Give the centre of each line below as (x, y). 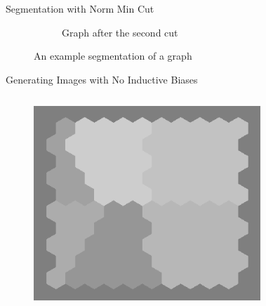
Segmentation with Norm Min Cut (80, 8)
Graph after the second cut (120, 32)
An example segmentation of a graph (113, 56)
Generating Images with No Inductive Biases (102, 79)
